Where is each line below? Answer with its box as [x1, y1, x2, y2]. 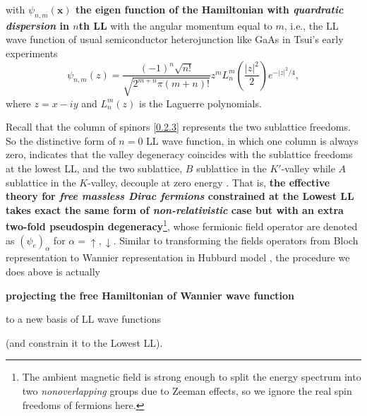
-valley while [281, 160, 335, 175]
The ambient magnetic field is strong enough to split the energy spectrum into [22, 369, 361, 384]
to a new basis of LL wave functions [6, 311, 161, 326]
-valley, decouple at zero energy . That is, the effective [88, 174, 330, 189]
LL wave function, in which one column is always [146, 133, 359, 148]
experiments [6, 45, 58, 60]
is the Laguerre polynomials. [139, 95, 262, 110]
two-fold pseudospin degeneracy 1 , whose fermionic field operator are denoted [6, 217, 358, 233]
